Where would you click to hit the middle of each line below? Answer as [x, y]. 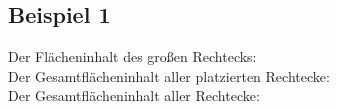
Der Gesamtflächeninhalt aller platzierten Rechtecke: [169, 75]
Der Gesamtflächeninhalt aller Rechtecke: [134, 95]
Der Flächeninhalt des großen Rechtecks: [132, 56]
